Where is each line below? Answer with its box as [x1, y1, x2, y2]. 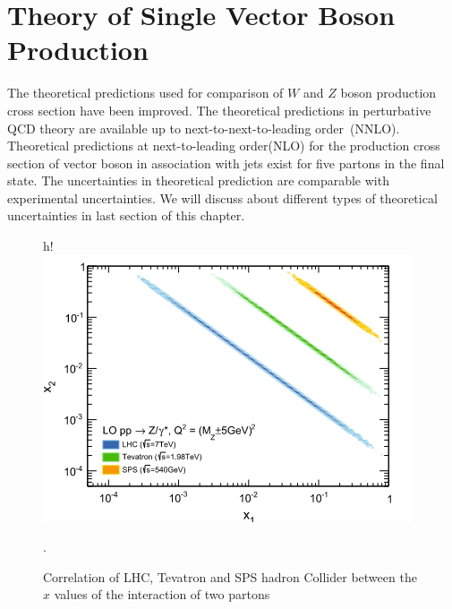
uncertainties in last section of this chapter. [7, 206, 245, 225]
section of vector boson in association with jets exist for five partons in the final [7, 153, 445, 172]
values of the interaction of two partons [54, 585, 270, 604]
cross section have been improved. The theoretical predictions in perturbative [7, 100, 431, 119]
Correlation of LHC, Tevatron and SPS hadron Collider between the [43, 567, 417, 586]
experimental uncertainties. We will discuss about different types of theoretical [7, 188, 438, 207]
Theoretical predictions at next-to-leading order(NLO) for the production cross [7, 136, 440, 155]
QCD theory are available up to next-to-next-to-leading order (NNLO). [7, 118, 400, 137]
